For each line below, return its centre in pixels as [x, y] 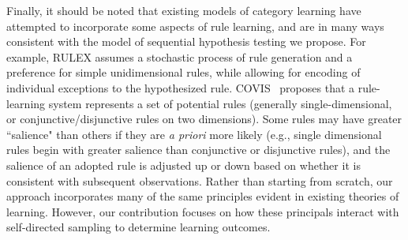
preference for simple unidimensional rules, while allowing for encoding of [183, 72]
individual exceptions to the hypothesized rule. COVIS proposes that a [181, 87]
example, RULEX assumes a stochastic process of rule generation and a [180, 56]
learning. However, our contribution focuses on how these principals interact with [203, 211]
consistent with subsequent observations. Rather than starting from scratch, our [200, 180]
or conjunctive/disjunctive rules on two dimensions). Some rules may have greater [204, 119]
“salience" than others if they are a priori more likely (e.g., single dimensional [194, 134]
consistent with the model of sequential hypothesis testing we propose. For [186, 41]
